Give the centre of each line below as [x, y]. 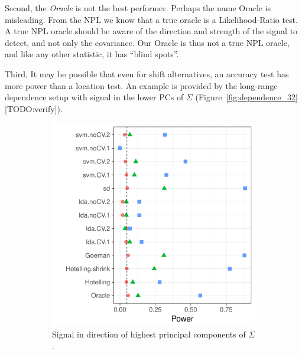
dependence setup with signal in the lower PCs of [94, 97]
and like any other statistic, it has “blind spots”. [92, 54]
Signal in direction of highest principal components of [149, 334]
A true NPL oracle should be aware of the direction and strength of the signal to [151, 31]
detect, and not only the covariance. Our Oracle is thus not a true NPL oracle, [147, 42]
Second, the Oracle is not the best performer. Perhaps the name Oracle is [138, 8]
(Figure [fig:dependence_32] [246, 97]
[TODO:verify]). [34, 108]
